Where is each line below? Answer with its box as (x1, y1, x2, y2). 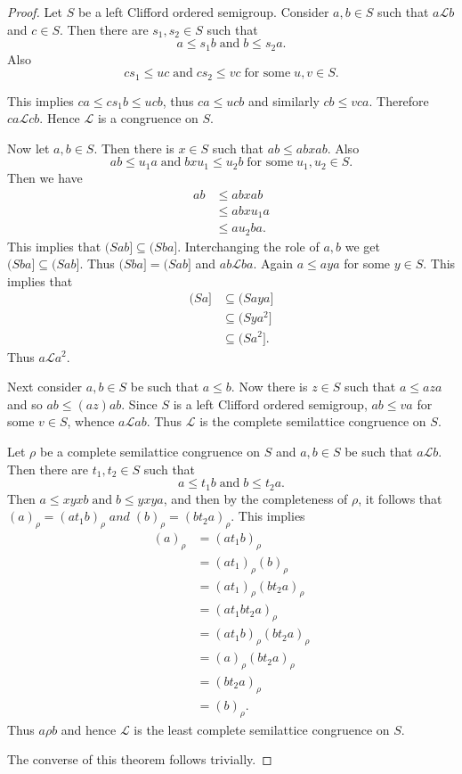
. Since (121, 394, 158, 413)
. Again (253, 254, 294, 273)
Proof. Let (7, 3, 62, 21)
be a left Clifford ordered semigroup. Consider (77, 3, 329, 21)
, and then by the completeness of (163, 489, 348, 507)
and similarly (247, 91, 320, 110)
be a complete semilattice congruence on (39, 441, 261, 460)
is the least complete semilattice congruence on (134, 720, 390, 738)
